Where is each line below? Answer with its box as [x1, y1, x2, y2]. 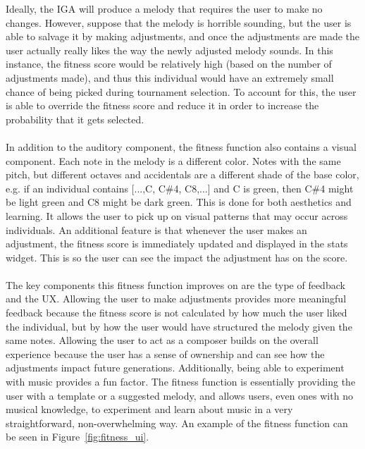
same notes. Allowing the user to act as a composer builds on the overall [6, 333, 318, 347]
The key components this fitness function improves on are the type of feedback [6, 277, 345, 292]
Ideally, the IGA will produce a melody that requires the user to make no [6, 1, 323, 16]
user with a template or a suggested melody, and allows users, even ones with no [6, 388, 353, 402]
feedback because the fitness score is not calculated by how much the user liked [6, 305, 347, 320]
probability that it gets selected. [6, 111, 144, 126]
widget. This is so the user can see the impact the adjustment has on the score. [6, 250, 348, 264]
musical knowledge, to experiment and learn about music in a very [6, 402, 293, 417]
